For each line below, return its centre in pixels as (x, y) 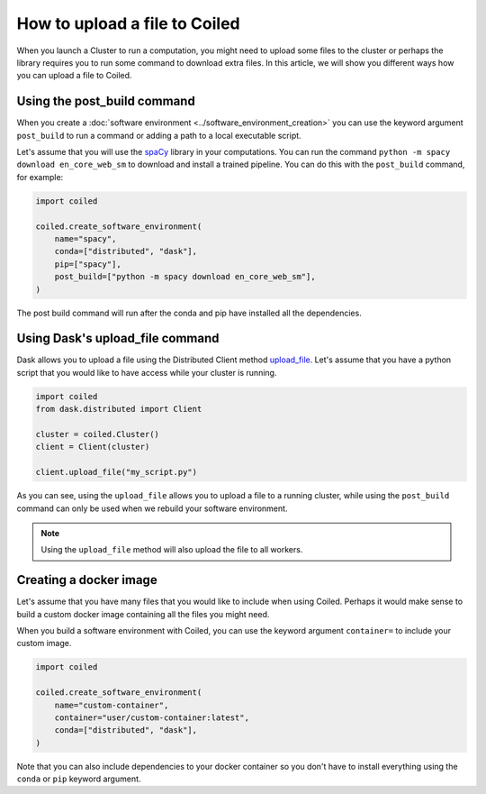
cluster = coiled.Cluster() (97, 434)
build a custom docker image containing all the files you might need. (143, 614)
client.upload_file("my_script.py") (117, 472)
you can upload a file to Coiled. (74, 76)
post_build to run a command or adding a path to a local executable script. (159, 135)
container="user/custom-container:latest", (152, 717)
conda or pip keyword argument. (79, 779)
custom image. (44, 643)
